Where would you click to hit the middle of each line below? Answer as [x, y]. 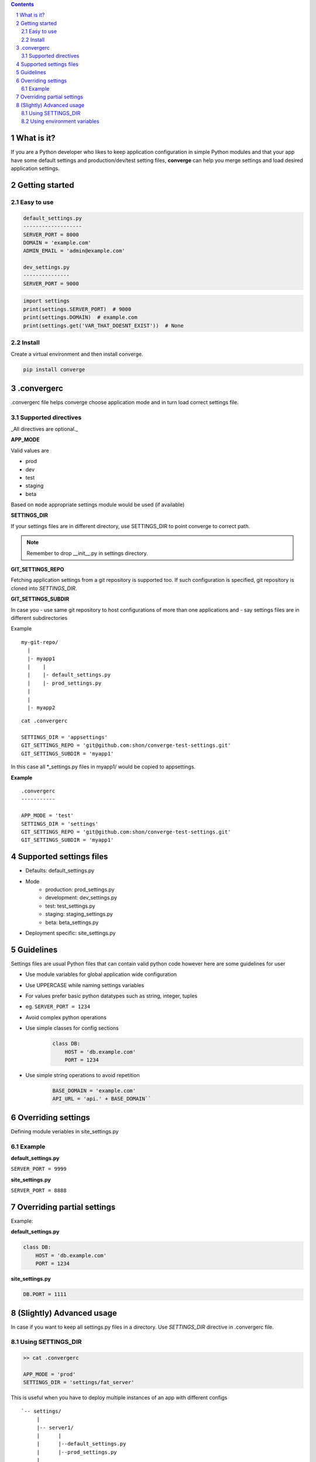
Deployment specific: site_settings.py [71, 933]
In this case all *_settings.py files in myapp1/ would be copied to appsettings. [103, 767]
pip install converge [54, 370]
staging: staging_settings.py [79, 914]
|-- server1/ [55, 1427]
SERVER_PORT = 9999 [39, 1169]
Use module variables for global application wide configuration [101, 974]
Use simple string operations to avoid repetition [83, 1075]
